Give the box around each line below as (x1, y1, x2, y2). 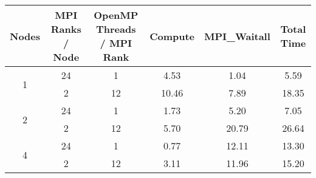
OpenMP (94, 8, 139, 22)
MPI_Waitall (204, 29, 270, 43)
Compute (149, 29, 195, 43)
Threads (96, 22, 136, 36)
